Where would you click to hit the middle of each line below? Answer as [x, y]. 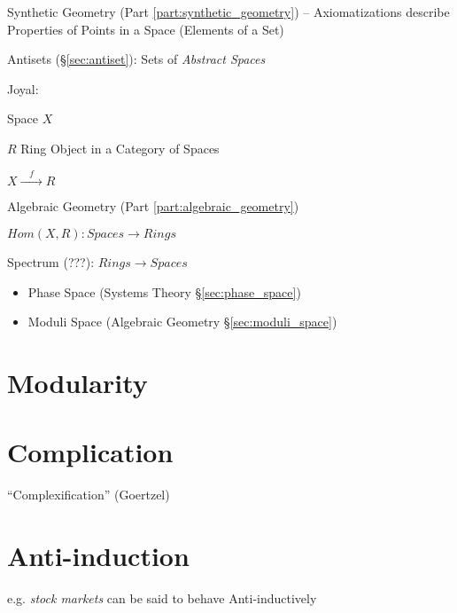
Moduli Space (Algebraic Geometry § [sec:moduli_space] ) [182, 322]
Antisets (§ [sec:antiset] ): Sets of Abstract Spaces [136, 59]
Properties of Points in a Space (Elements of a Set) [146, 29]
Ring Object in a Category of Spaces [120, 148]
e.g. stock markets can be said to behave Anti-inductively [162, 597]
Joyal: [23, 88]
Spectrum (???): [51, 261]
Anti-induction [98, 556]
